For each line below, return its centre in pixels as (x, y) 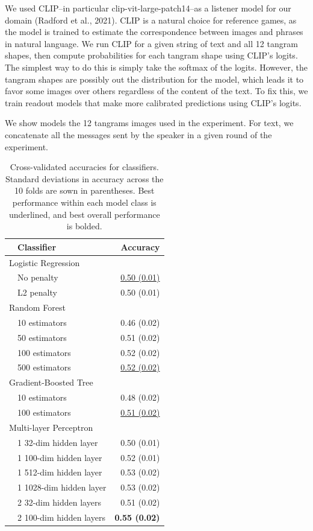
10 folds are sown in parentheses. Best (85, 190)
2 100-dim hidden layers (61, 517)
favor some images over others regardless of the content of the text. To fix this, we (156, 91)
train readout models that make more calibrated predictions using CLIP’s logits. (153, 102)
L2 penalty (37, 292)
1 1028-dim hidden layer (62, 487)
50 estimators (42, 337)
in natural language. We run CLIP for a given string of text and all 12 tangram (151, 43)
